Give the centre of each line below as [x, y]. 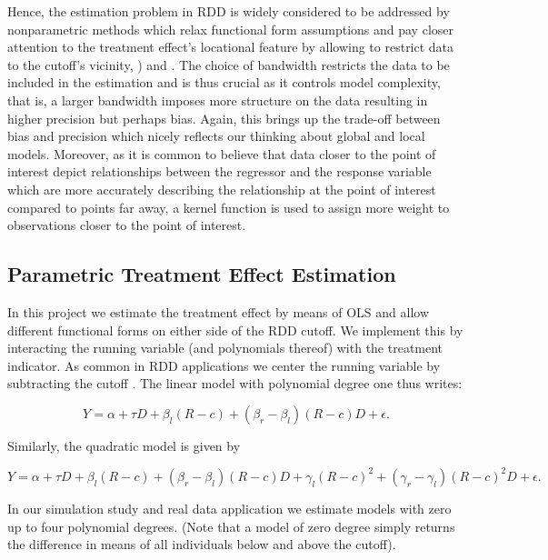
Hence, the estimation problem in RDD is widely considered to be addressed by [229, 11]
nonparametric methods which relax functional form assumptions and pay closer [230, 29]
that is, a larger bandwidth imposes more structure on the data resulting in [218, 100]
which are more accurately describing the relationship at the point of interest [222, 189]
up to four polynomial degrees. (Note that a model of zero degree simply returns [231, 526]
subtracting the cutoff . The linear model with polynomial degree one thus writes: [235, 383]
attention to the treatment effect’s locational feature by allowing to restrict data [231, 47]
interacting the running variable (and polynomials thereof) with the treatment [225, 348]
